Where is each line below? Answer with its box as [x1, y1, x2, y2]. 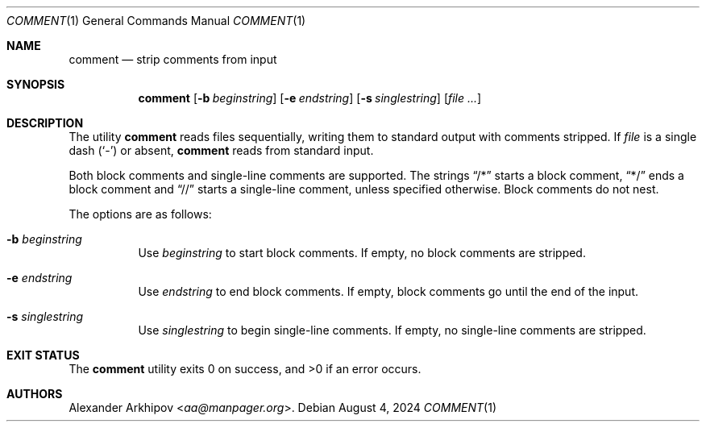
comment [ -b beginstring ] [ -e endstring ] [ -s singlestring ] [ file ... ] [138, 91, 482, 105]
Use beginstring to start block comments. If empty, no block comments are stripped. [138, 246, 586, 260]
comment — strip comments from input [69, 52, 277, 66]
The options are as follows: [69, 207, 212, 221]
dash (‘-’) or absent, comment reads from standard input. [69, 143, 374, 157]
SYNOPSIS [6, 77, 65, 91]
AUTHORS [6, 387, 63, 401]
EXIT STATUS [6, 348, 80, 362]
